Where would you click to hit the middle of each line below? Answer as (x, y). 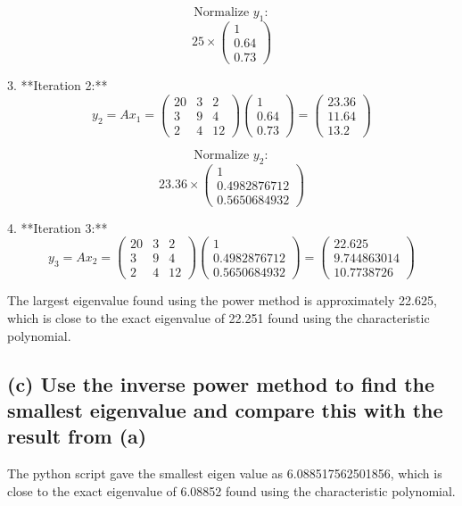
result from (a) (77, 436)
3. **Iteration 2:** (58, 84)
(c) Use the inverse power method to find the (221, 383)
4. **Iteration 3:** (58, 227)
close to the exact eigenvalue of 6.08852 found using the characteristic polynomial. (231, 490)
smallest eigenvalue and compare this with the (225, 409)
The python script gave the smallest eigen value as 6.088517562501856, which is (225, 473)
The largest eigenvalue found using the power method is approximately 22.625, (222, 300)
